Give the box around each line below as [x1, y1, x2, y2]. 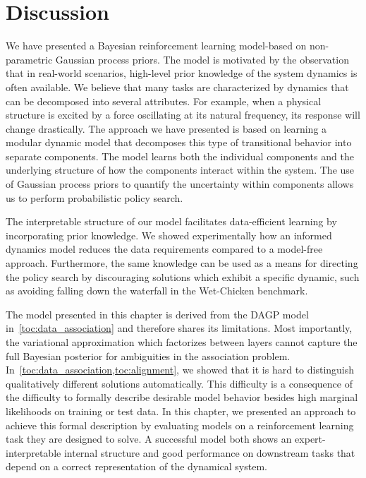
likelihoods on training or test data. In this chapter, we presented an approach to [6, 403, 356, 418]
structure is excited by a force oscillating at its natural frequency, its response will [6, 107, 360, 122]
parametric [6, 52, 53, 66]
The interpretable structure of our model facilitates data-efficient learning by [6, 214, 337, 229]
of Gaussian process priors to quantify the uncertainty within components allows [6, 177, 354, 191]
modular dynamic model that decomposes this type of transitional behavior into [6, 135, 352, 150]
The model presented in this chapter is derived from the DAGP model [6, 306, 309, 321]
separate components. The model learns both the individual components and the [6, 148, 354, 163]
